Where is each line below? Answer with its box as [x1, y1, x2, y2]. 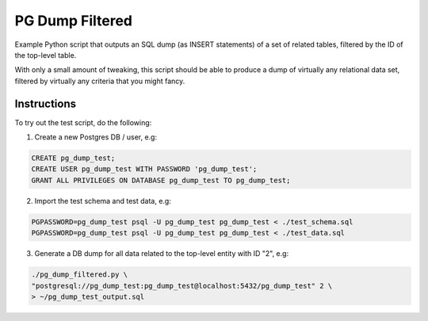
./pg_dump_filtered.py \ [31, 270, 128, 279]
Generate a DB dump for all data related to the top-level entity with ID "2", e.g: [34, 249, 289, 258]
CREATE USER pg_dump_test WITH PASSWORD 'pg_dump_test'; [31, 165, 258, 174]
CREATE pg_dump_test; [31, 154, 116, 162]
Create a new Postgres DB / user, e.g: [34, 132, 158, 142]
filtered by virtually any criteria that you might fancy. [14, 76, 185, 86]
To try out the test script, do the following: [14, 117, 152, 127]
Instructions [14, 97, 77, 110]
